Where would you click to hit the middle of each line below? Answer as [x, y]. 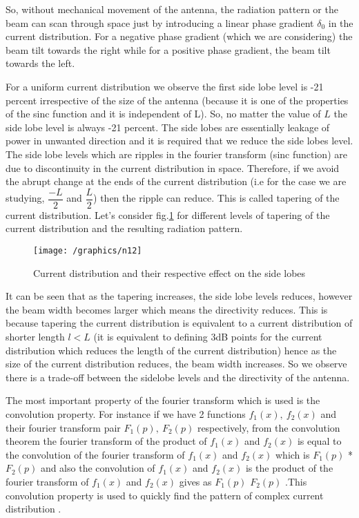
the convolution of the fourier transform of [95, 454]
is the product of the [289, 468]
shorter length [35, 336]
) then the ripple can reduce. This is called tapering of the [216, 198]
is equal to [319, 441]
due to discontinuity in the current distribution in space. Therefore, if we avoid [173, 167]
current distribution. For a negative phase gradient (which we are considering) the [179, 36]
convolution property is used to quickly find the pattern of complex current [165, 495]
